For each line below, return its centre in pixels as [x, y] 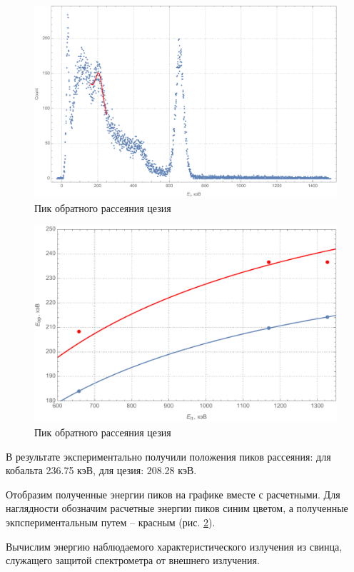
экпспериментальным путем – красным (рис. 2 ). [111, 522]
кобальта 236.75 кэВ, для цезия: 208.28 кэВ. [101, 470]
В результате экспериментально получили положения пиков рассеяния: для [168, 456]
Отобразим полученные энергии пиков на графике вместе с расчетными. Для [173, 494]
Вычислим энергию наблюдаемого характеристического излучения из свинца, [174, 546]
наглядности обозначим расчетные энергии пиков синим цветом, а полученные [177, 508]
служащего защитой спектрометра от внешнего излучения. [133, 560]
